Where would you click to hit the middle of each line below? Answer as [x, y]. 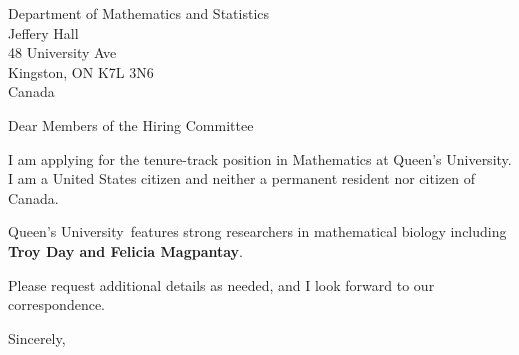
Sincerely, [37, 337]
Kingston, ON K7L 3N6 [81, 71]
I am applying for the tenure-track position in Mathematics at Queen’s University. [260, 158]
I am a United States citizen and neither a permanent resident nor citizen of [241, 178]
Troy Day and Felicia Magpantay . [126, 250]
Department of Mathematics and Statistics [139, 13]
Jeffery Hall [43, 32]
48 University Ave [62, 52]
